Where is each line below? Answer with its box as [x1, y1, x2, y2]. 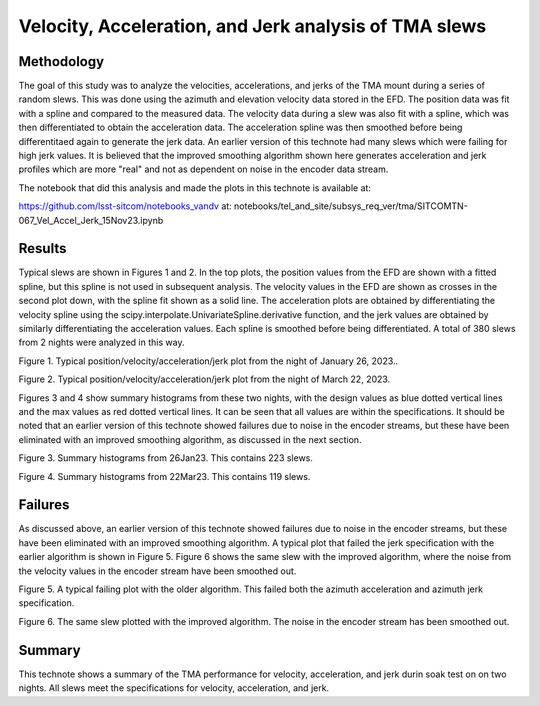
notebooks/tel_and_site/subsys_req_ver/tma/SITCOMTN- [233, 200, 469, 212]
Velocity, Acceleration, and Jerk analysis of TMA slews [18, 15, 487, 37]
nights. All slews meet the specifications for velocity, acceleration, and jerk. [18, 682, 330, 694]
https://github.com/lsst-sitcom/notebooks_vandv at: [18, 200, 232, 212]
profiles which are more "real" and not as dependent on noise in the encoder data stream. [18, 163, 389, 175]
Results [18, 240, 67, 257]
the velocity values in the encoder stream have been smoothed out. [18, 565, 297, 577]
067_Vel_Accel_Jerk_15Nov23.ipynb [18, 214, 164, 226]
